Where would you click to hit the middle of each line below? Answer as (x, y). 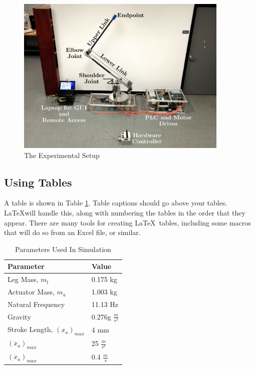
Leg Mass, (23, 279)
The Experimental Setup (62, 155)
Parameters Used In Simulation (63, 249)
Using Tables (38, 182)
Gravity (19, 316)
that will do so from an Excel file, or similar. (72, 232)
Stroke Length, (30, 329)
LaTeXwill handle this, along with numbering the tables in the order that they (125, 212)
